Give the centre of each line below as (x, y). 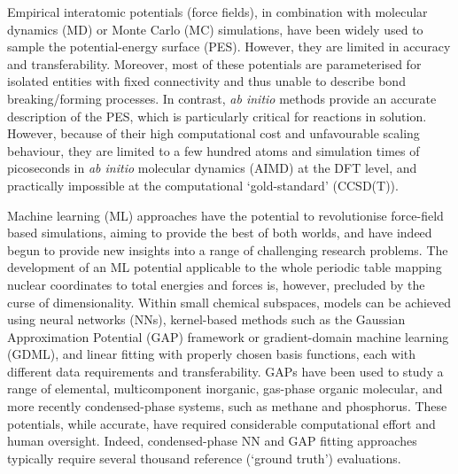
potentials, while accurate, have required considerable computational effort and (221, 423)
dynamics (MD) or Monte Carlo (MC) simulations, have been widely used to (215, 29)
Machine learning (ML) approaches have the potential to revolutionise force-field (225, 215)
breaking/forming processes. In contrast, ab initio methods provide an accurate (222, 98)
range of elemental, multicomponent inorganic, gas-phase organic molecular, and (225, 389)
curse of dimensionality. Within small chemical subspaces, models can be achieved (229, 302)
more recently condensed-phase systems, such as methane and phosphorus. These (227, 406)
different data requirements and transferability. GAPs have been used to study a (225, 371)
